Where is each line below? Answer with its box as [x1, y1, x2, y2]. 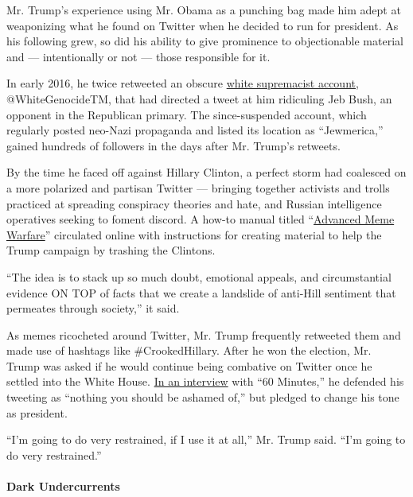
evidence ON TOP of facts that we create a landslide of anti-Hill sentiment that [6, 284, 396, 301]
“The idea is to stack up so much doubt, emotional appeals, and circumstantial [6, 268, 392, 285]
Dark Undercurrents [6, 478, 120, 495]
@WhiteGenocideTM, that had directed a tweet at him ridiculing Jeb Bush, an [6, 90, 392, 107]
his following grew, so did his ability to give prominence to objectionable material [6, 33, 403, 49]
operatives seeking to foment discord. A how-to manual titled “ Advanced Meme [6, 211, 395, 227]
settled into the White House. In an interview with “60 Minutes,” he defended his [6, 373, 404, 390]
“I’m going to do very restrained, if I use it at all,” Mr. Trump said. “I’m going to [6, 431, 406, 448]
